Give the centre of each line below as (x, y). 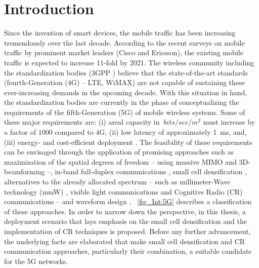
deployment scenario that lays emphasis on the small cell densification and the (125, 221)
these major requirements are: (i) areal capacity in (82, 122)
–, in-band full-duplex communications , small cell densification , (147, 171)
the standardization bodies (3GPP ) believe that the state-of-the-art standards (126, 72)
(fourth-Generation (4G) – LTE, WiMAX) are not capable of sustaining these (124, 82)
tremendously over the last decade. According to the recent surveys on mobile (124, 42)
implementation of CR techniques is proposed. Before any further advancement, (127, 231)
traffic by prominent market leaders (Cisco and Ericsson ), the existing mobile (124, 52)
